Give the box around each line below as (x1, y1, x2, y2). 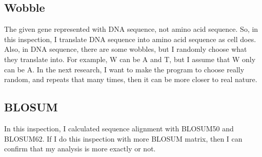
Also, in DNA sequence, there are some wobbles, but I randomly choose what (4, 44, 247, 54)
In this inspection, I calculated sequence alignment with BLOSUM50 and (4, 123, 234, 133)
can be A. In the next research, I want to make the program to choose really (4, 64, 245, 74)
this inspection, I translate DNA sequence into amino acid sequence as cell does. (4, 33, 256, 44)
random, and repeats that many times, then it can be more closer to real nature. (4, 74, 257, 85)
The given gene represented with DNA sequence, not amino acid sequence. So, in (4, 24, 258, 34)
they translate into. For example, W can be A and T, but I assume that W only (4, 53, 256, 64)
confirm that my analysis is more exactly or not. (4, 143, 156, 154)
